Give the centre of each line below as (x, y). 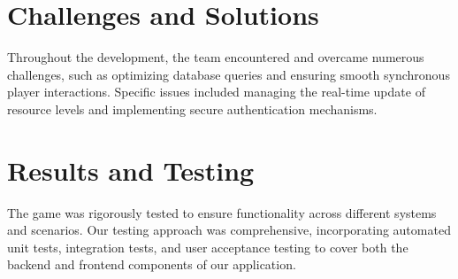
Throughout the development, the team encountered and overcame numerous (216, 57)
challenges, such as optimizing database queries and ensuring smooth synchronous (229, 74)
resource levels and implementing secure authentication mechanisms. (192, 108)
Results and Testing (131, 170)
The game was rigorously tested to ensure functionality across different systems (222, 212)
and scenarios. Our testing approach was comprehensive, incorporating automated (229, 230)
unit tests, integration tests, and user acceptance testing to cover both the (208, 247)
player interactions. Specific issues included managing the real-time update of (216, 92)
